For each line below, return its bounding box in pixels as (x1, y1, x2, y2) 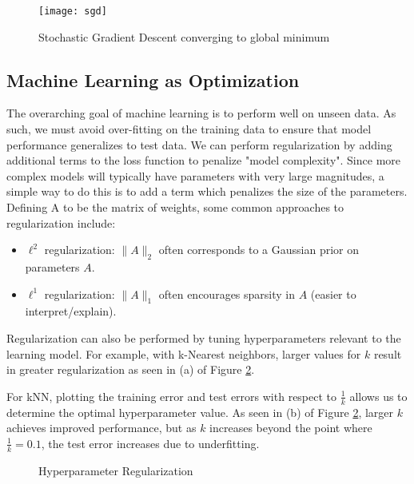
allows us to (349, 387, 408, 404)
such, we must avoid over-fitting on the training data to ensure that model (6, 121, 372, 137)
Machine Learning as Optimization (6, 67, 300, 92)
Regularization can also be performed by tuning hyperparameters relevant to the (6, 329, 401, 346)
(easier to (310, 285, 356, 302)
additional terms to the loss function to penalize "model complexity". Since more (6, 152, 400, 169)
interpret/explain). (25, 303, 117, 319)
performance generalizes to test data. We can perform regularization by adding (6, 136, 392, 153)
